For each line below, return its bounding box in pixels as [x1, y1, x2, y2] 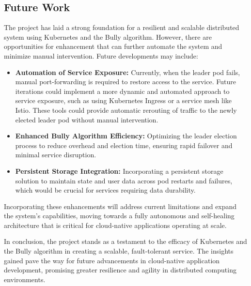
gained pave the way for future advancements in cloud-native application [4, 255, 220, 265]
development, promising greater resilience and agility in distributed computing [4, 265, 236, 275]
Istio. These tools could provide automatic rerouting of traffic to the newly [15, 105, 237, 115]
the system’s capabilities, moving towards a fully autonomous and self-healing [4, 211, 235, 221]
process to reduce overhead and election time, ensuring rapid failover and [15, 140, 233, 150]
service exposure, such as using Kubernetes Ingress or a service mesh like [15, 95, 232, 105]
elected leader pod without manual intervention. [15, 114, 158, 124]
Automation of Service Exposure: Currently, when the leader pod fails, [15, 67, 240, 77]
